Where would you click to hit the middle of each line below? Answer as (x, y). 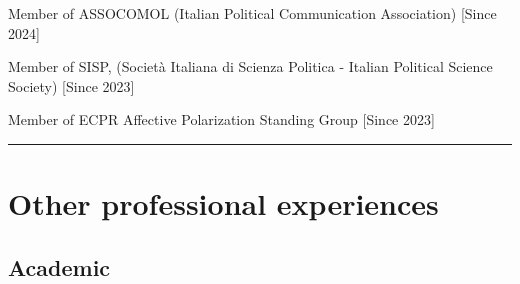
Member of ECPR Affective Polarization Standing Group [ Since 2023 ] (221, 119)
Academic (59, 266)
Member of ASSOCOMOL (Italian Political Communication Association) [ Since (252, 13)
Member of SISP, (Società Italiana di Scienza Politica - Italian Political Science (250, 66)
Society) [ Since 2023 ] (71, 85)
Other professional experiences (223, 203)
